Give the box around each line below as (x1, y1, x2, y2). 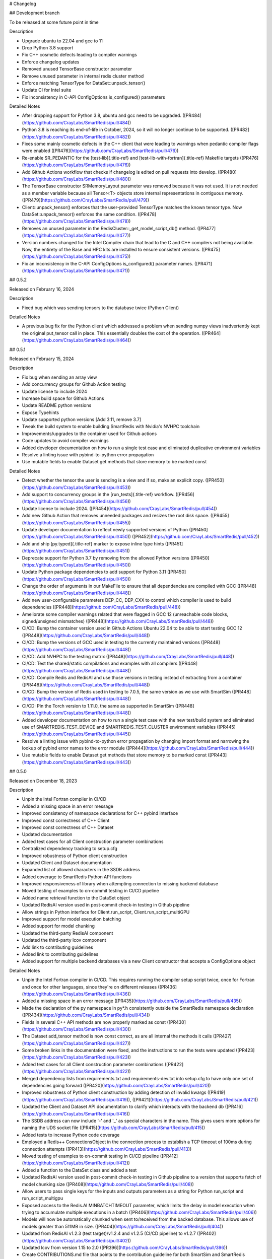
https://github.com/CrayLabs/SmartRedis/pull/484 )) (23, 119, 131, 125)
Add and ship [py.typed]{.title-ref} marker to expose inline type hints (22, 540, 164, 546)
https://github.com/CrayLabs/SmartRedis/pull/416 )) (23, 1110, 130, 1116)
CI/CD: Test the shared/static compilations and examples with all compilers (22, 660, 178, 667)
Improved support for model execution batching (22, 916, 121, 922)
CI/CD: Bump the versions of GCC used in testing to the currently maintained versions (22, 640, 200, 646)
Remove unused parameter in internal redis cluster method (22, 73, 144, 79)
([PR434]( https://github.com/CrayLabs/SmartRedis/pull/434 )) (22, 1012, 151, 1018)
